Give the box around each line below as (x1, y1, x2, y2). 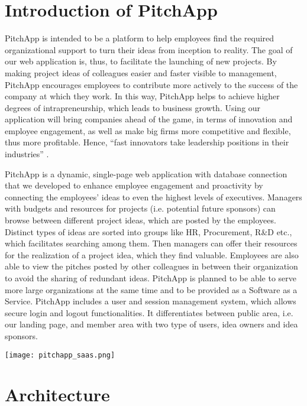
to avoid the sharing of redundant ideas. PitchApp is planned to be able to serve (5, 272, 296, 284)
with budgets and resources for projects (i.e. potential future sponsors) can (5, 202, 276, 215)
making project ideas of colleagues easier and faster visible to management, (5, 66, 277, 79)
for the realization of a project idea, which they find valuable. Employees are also (5, 248, 299, 261)
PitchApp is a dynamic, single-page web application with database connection (5, 167, 287, 180)
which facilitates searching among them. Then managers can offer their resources (5, 237, 298, 249)
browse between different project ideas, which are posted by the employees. (5, 214, 276, 226)
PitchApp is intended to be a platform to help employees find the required (5, 32, 274, 44)
